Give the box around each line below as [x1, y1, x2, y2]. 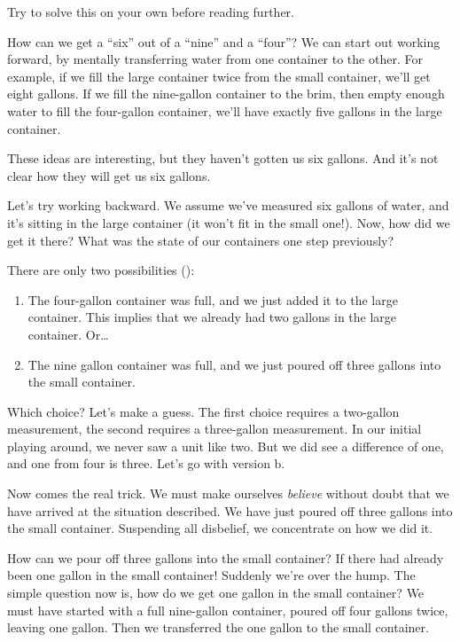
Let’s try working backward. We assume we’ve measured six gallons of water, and [7, 196, 449, 215]
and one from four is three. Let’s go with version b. [7, 454, 285, 473]
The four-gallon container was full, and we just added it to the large [27, 290, 398, 309]
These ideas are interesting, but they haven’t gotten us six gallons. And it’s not [7, 149, 439, 168]
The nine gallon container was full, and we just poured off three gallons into [27, 355, 441, 373]
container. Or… [27, 325, 109, 343]
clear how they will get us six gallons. [7, 166, 211, 184]
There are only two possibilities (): [7, 261, 195, 279]
